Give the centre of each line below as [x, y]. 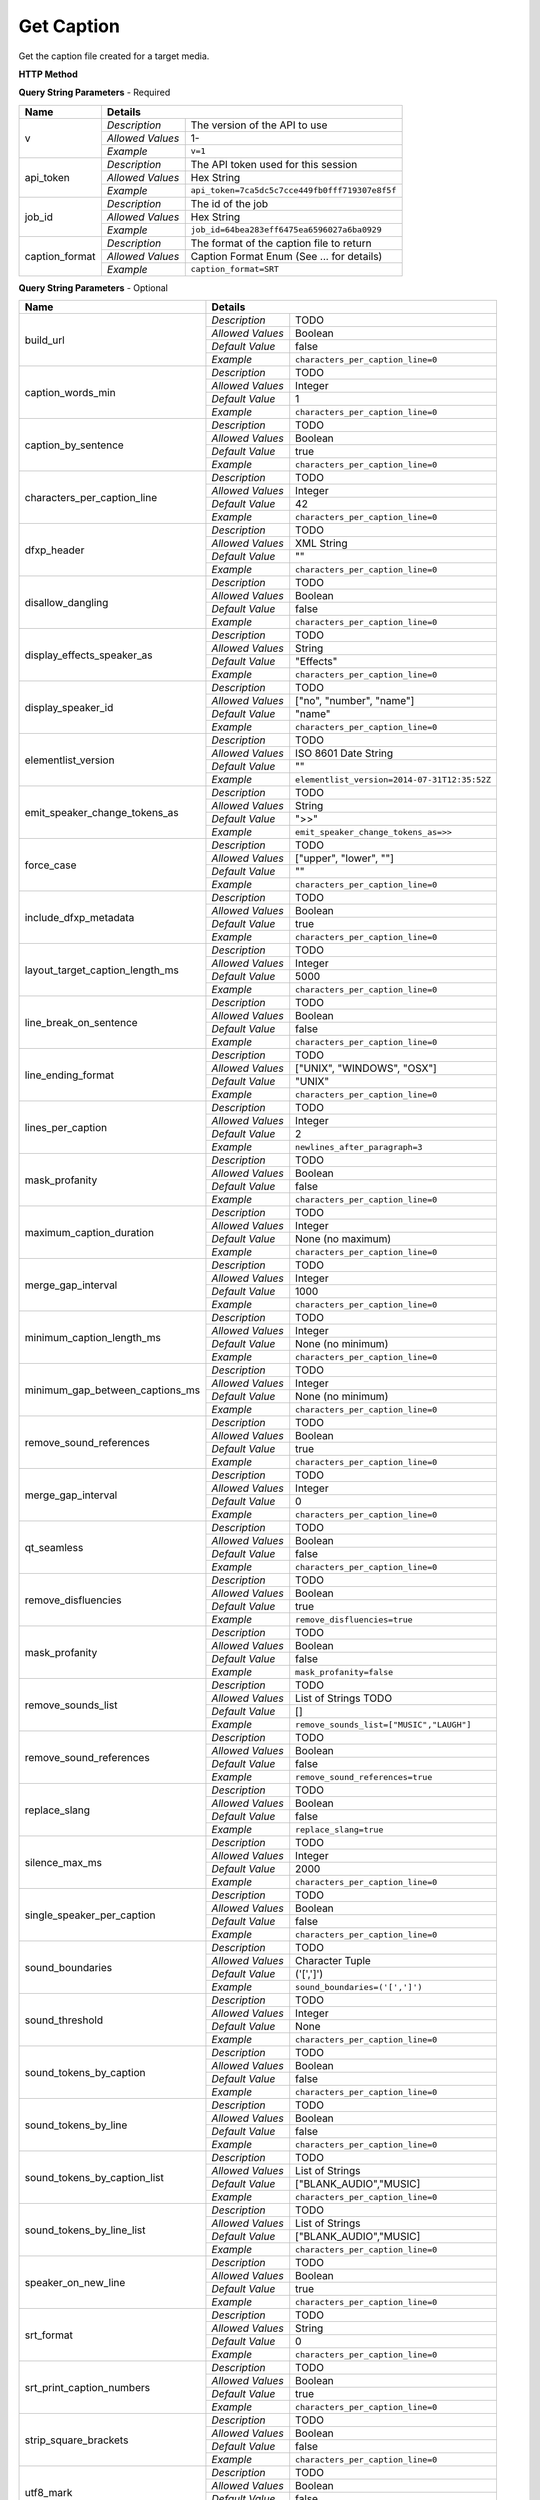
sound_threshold [64, 2020]
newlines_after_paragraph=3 [359, 1146]
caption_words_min [70, 392]
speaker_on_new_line [75, 2282]
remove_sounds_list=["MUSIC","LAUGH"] [383, 1724]
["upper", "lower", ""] [345, 858]
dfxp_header [54, 550]
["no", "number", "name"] [355, 701]
